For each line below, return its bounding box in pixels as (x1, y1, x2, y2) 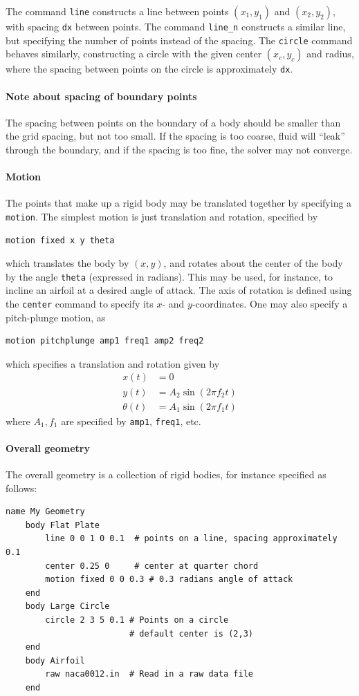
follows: (6, 480, 37, 495)
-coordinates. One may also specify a (192, 297, 348, 311)
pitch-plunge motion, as (6, 310, 106, 324)
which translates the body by (6, 256, 129, 270)
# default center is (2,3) (129, 628, 253, 639)
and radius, (306, 46, 354, 61)
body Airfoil (25, 655, 85, 666)
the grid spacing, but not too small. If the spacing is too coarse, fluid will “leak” (6, 129, 345, 143)
